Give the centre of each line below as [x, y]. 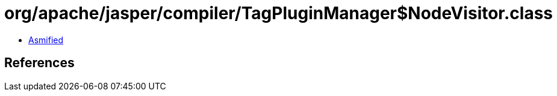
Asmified [46, 40]
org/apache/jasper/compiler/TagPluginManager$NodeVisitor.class [279, 13]
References [39, 63]
